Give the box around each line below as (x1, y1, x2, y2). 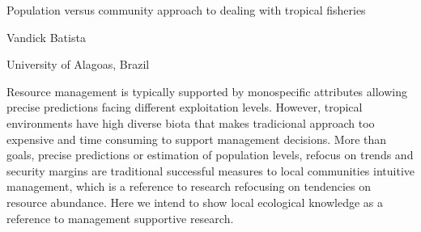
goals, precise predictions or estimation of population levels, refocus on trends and (6, 146, 414, 163)
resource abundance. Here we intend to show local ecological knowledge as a (6, 193, 384, 210)
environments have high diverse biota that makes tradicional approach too (6, 114, 375, 131)
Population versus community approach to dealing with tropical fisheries (6, 2, 366, 18)
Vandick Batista (6, 28, 86, 45)
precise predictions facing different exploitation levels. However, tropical (6, 99, 363, 116)
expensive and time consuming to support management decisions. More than (6, 130, 387, 147)
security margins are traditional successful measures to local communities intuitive (6, 162, 415, 179)
